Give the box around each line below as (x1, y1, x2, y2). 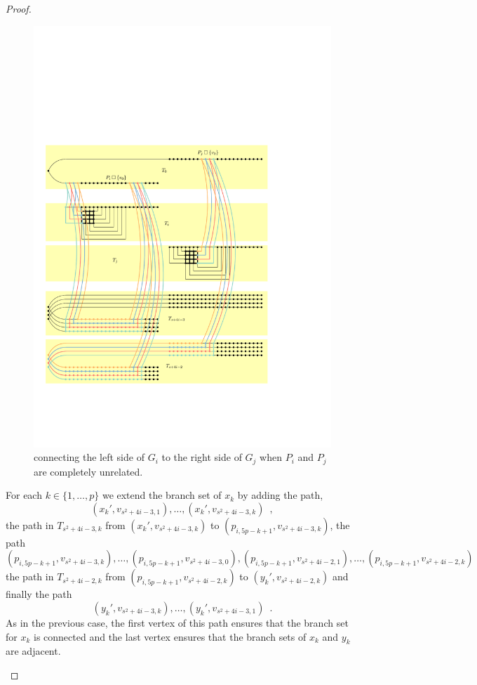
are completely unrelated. (34, 464, 143, 478)
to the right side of (161, 450, 242, 464)
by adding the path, (237, 488, 323, 502)
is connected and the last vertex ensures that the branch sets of (34, 629, 307, 644)
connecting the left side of (34, 450, 145, 464)
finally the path (6, 587, 72, 601)
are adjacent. (6, 644, 61, 658)
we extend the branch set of (102, 488, 222, 502)
